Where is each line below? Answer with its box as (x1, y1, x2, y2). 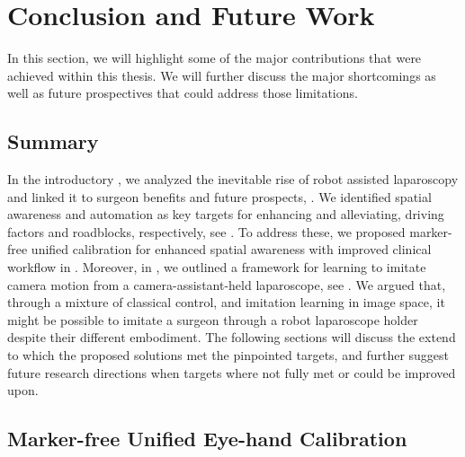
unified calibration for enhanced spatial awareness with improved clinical (31, 240, 432, 259)
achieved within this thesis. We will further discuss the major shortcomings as (7, 66, 436, 84)
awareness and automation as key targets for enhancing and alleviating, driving (7, 205, 444, 224)
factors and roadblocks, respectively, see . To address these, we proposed (7, 222, 406, 241)
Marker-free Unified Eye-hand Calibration (7, 425, 407, 453)
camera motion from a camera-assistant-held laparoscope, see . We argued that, (7, 275, 446, 294)
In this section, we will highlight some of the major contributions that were (7, 48, 422, 67)
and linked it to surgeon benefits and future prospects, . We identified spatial (7, 187, 432, 206)
